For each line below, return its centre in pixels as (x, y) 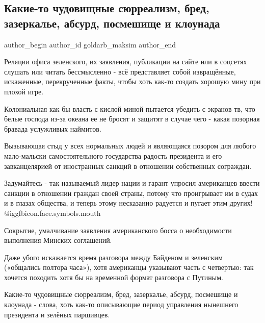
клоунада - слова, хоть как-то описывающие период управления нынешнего (121, 304)
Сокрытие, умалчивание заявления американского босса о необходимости (118, 230)
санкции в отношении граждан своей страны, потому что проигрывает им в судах (131, 193)
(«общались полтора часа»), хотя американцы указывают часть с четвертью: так (129, 267)
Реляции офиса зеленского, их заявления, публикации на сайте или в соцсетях (126, 61)
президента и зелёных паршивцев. (57, 314)
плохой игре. (24, 91)
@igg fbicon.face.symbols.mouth (52, 213)
